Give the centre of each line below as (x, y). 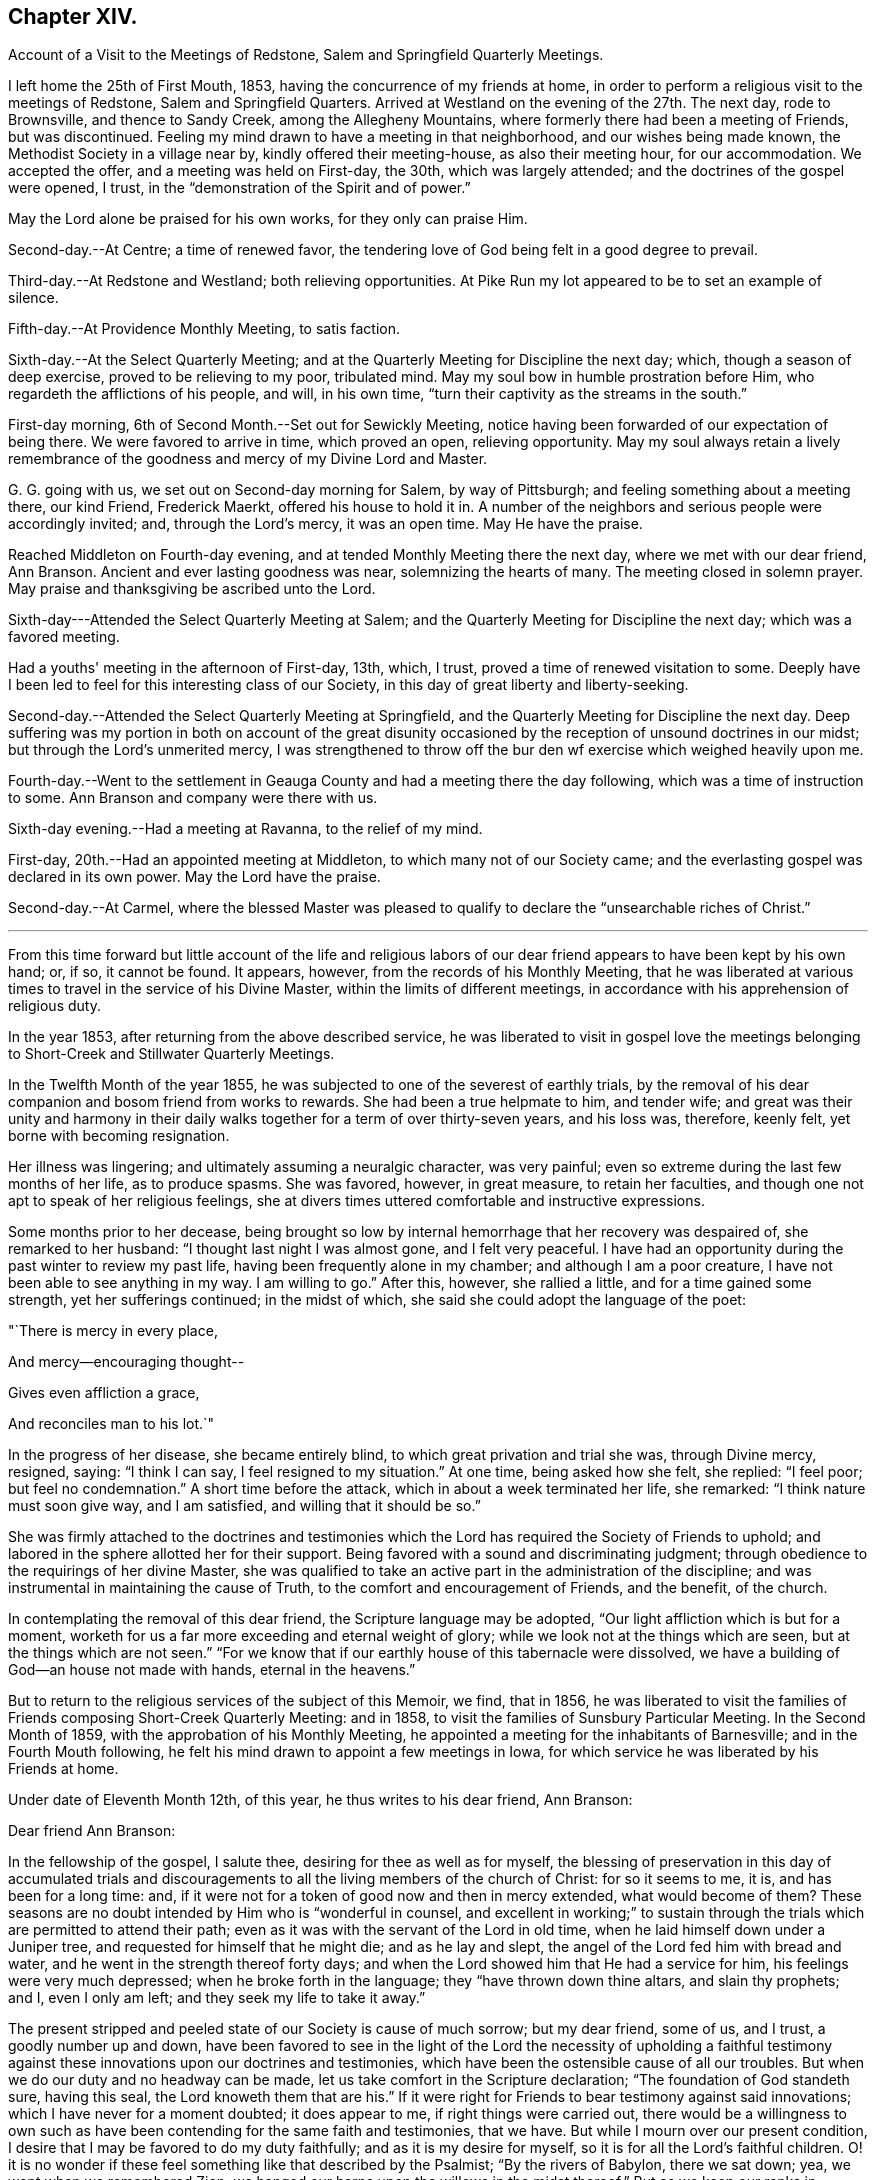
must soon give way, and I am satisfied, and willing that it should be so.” (244, 1506)
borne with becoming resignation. (119, 1136)
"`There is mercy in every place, (113, 1331)
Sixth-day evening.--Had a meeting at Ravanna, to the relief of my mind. (245, 829)
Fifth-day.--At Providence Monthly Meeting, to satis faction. (204, 329)
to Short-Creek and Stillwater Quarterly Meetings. (171, 1054)
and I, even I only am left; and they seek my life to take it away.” (217, 1998)
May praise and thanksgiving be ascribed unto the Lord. (192, 589)
